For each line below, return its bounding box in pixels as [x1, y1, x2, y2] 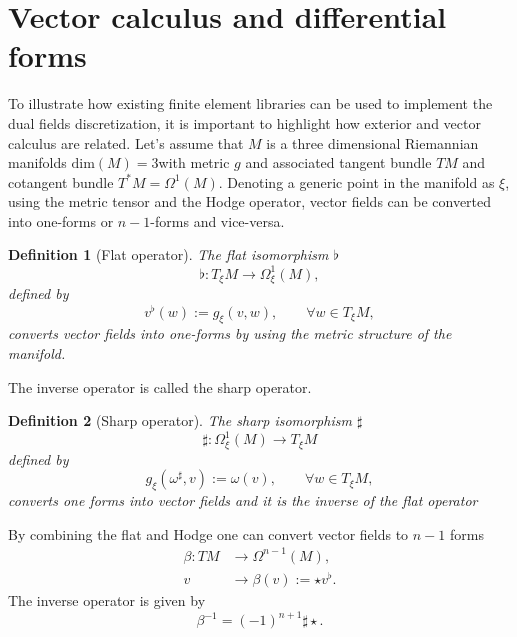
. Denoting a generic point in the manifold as [218, 171, 495, 192]
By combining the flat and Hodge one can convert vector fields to [8, 523, 409, 544]
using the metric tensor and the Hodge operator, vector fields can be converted [8, 191, 492, 212]
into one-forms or [8, 210, 114, 231]
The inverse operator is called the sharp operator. [8, 376, 312, 397]
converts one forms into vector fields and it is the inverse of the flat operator [8, 490, 478, 511]
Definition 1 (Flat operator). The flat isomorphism [8, 244, 329, 265]
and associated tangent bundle [245, 152, 432, 173]
